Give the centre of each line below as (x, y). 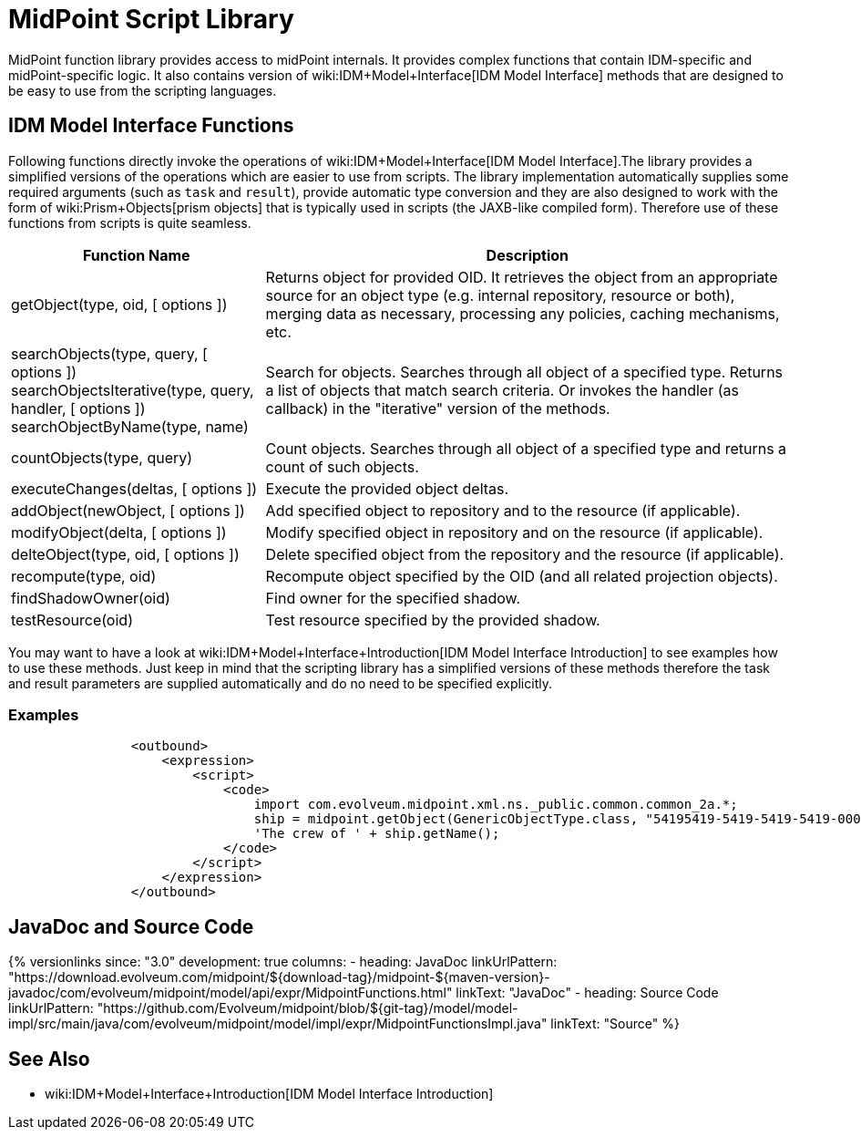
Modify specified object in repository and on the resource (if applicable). (514, 532)
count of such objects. (342, 466)
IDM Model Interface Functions (151, 126)
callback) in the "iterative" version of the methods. (438, 408)
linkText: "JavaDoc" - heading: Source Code (587, 993)
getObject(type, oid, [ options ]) (119, 304)
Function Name (137, 255)
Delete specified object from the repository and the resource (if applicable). (525, 554)
